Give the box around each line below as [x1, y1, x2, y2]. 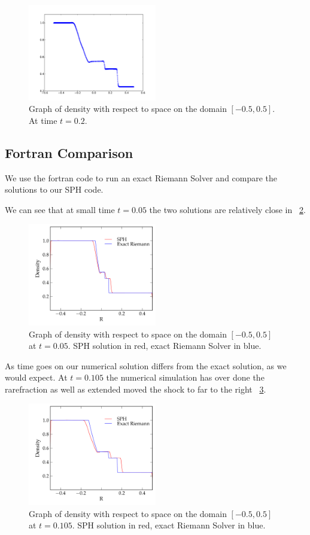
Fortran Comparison [5, 143, 133, 162]
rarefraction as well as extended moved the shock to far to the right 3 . [5, 382, 266, 395]
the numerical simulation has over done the [106, 371, 265, 384]
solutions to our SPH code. [5, 183, 104, 196]
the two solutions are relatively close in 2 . [149, 203, 306, 215]
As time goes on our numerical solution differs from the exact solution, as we [5, 359, 287, 372]
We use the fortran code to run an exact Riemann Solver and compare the [5, 171, 278, 184]
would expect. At [5, 371, 68, 384]
